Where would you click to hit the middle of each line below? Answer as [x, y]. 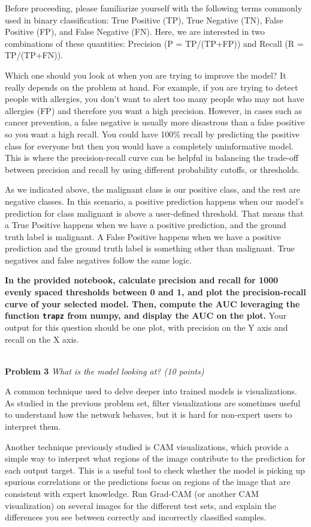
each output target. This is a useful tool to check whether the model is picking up [155, 470]
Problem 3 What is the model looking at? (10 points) [105, 371]
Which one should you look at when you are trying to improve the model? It [146, 75]
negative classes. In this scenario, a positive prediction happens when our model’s [154, 201]
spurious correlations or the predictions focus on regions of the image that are [148, 482]
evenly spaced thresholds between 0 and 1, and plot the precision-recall [155, 292]
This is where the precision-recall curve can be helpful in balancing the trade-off [152, 158]
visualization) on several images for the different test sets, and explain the [141, 505]
